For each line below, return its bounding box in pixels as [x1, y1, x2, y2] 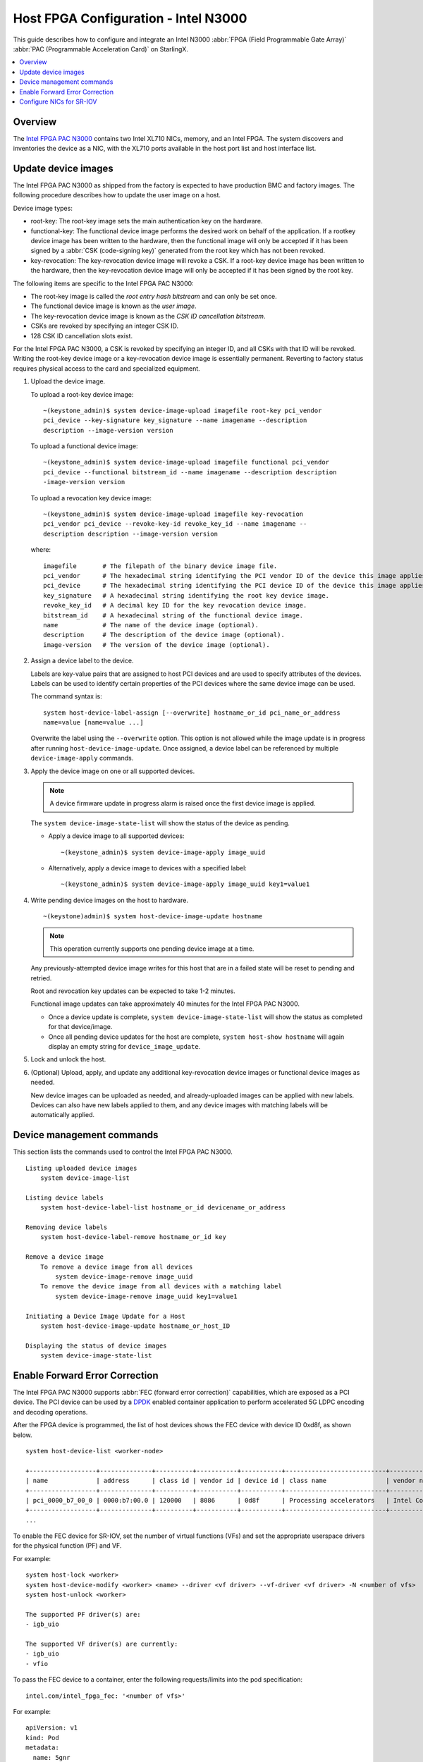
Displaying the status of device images [25, 1341, 167, 1350]
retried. [30, 973, 52, 982]
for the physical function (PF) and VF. [13, 1541, 122, 1550]
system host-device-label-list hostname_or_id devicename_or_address [39, 1204, 286, 1212]
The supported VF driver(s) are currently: [25, 1640, 178, 1648]
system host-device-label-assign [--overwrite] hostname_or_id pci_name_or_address [43, 708, 341, 717]
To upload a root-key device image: [30, 390, 134, 398]
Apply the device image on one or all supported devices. [30, 767, 195, 775]
